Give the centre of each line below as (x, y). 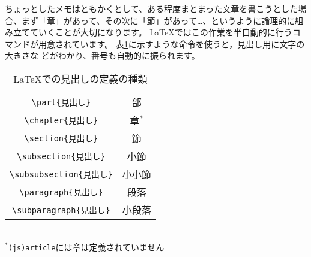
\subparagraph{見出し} (61, 210)
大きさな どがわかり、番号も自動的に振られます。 (102, 55)
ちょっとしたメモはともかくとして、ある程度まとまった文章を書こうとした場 (156, 8)
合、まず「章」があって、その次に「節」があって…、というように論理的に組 (154, 20)
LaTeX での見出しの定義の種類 (80, 78)
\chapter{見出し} (61, 120)
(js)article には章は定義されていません (86, 247)
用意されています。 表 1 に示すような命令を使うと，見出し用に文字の (171, 43)
